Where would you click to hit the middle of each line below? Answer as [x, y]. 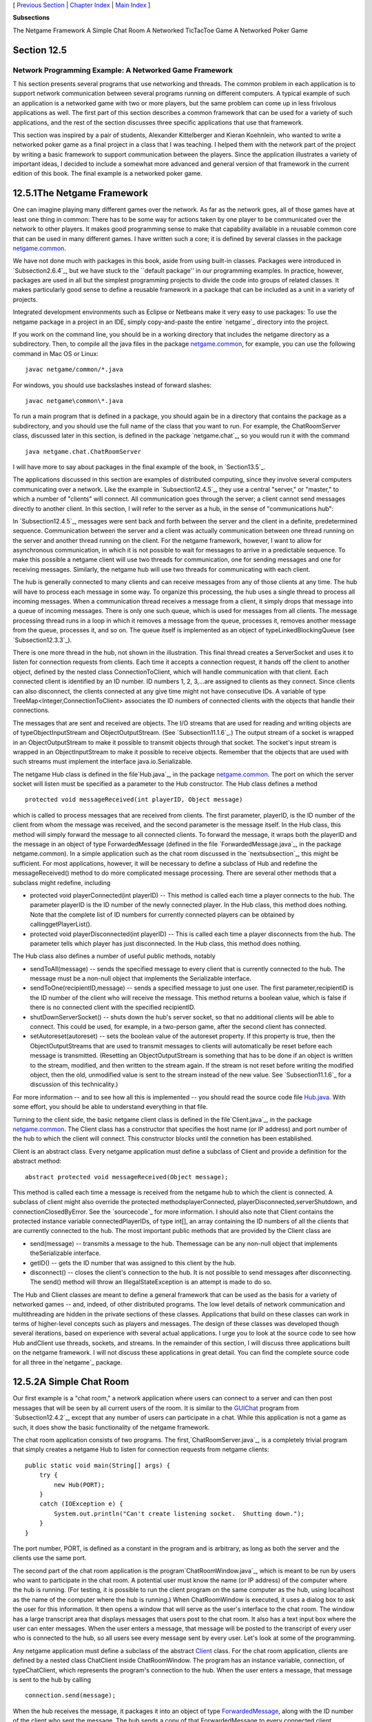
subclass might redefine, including [62, 882]
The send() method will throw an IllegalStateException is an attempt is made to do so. [151, 1282]
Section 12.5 [40, 50]
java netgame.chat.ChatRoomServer [83, 452]
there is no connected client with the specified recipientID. [113, 1007]
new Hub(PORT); [80, 1485]
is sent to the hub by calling [52, 1680]
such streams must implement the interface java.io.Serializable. [103, 762]
